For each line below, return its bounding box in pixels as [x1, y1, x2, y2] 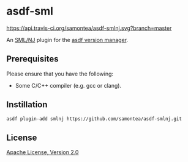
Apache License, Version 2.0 [6, 149, 79, 156]
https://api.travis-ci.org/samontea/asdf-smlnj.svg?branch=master [6, 24, 172, 32]
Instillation [6, 99, 48, 110]
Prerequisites [6, 54, 59, 65]
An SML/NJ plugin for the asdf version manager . [6, 36, 129, 43]
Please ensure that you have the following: [6, 70, 114, 77]
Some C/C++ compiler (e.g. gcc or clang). [15, 82, 121, 89]
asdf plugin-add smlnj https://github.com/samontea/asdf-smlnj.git [6, 116, 182, 122]
